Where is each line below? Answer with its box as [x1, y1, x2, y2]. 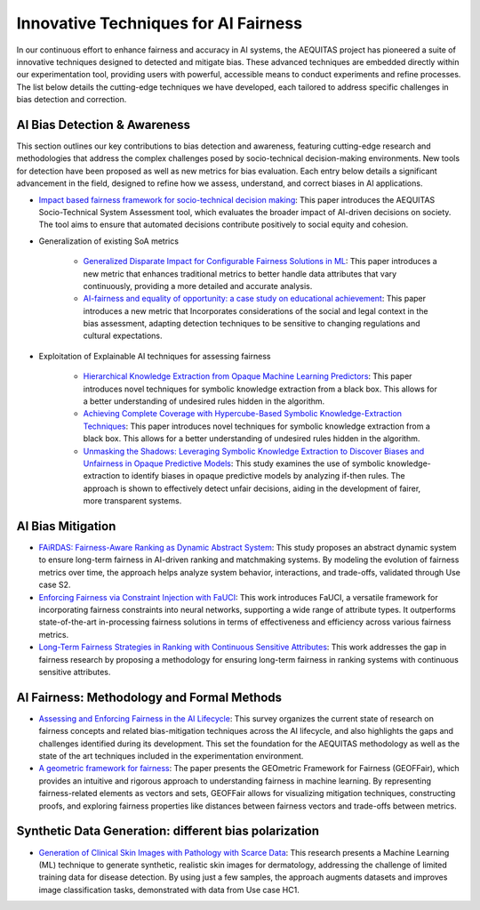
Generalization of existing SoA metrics [38, 236, 180, 246]
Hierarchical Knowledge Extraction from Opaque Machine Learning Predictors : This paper [83, 371, 412, 382]
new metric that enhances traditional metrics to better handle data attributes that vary [83, 268, 397, 279]
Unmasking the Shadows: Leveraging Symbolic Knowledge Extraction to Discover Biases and [83, 446, 425, 456]
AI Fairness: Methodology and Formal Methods [16, 689, 283, 705]
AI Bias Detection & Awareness [16, 117, 191, 133]
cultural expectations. [83, 330, 163, 342]
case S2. [38, 579, 71, 591]
